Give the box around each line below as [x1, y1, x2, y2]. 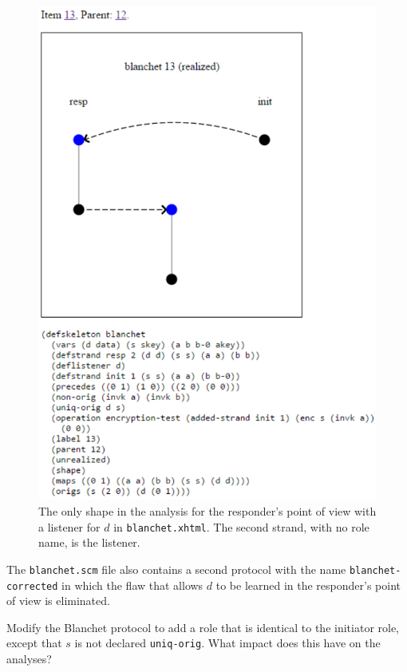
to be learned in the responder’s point [215, 576, 401, 593]
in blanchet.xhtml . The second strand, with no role [113, 518, 369, 535]
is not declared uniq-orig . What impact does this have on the [74, 634, 381, 651]
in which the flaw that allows [61, 576, 203, 593]
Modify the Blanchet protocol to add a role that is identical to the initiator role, [6, 619, 400, 635]
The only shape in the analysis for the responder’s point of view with [38, 503, 377, 520]
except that [6, 634, 62, 651]
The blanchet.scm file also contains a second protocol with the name [6, 560, 346, 577]
